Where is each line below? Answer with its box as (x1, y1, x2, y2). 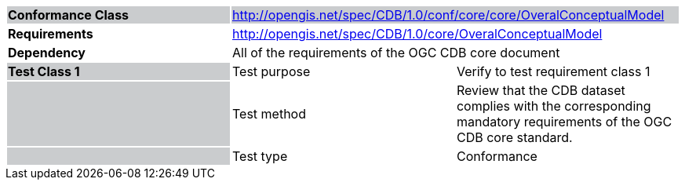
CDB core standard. (456, 129, 573, 145)
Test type (231, 148, 288, 164)
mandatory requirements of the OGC (456, 114, 672, 129)
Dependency (8, 45, 86, 60)
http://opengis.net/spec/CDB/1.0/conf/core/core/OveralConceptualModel (231, 7, 665, 23)
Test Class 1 (8, 64, 80, 79)
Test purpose (231, 64, 311, 79)
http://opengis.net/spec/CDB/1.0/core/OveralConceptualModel (231, 26, 603, 42)
